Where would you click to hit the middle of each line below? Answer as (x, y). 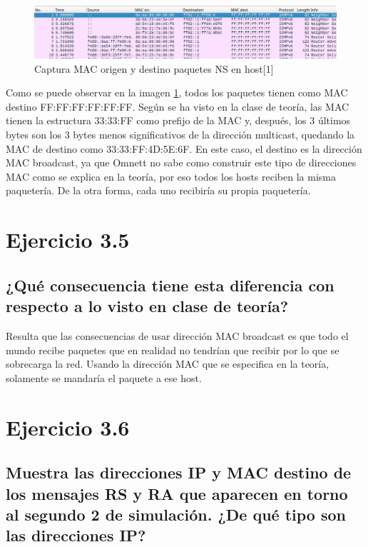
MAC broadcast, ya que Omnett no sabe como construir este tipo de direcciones (181, 162)
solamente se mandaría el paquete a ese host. (104, 377)
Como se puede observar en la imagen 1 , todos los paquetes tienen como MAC (177, 92)
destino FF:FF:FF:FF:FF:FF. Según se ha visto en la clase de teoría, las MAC (178, 106)
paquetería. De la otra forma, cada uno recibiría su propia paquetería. (158, 190)
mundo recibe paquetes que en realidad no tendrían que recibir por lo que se (173, 350)
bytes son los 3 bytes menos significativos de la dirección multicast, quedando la (180, 135)
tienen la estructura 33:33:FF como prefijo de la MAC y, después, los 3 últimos (178, 120)
